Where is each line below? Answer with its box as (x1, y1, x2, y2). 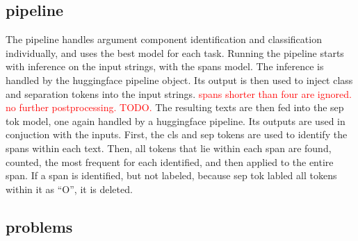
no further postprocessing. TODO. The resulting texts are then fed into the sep (6, 100, 344, 115)
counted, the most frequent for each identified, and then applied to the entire (6, 154, 334, 169)
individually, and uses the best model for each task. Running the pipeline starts (6, 45, 344, 60)
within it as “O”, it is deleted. (6, 181, 133, 196)
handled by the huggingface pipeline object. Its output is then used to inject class (6, 72, 353, 87)
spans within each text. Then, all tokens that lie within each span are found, (6, 140, 332, 155)
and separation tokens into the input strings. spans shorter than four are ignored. (6, 86, 352, 101)
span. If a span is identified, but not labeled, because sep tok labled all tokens (6, 168, 337, 183)
